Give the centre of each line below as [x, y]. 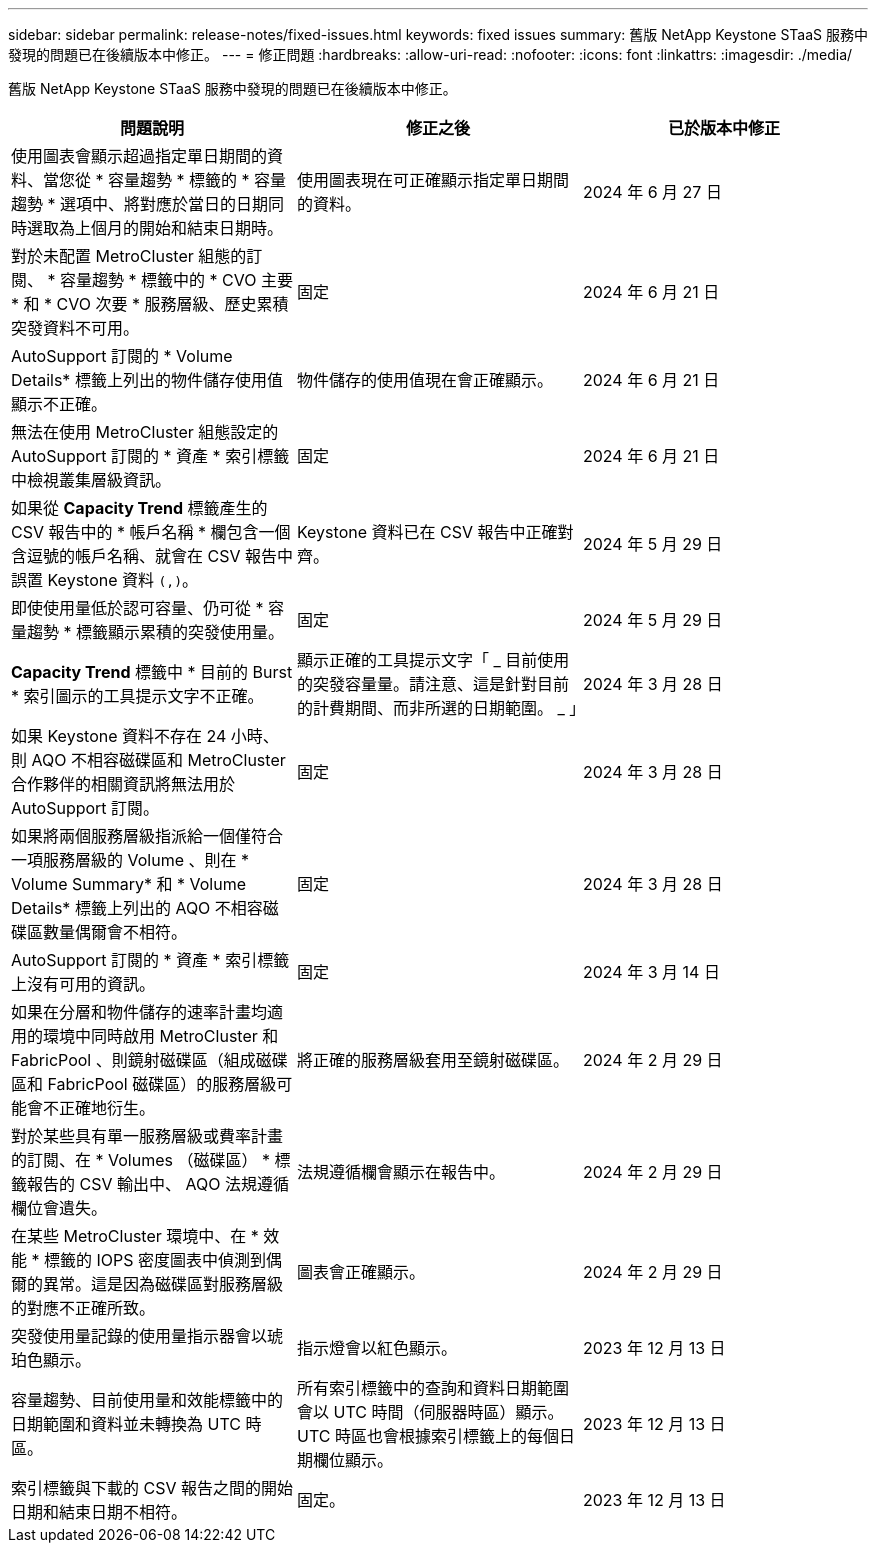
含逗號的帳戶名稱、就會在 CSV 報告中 [152, 556]
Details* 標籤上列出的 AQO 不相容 [137, 908]
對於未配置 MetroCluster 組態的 [129, 256]
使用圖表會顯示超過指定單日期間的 [139, 156]
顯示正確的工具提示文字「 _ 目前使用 [433, 660]
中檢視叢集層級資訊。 [91, 480]
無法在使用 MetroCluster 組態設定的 [145, 432]
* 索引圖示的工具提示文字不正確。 [137, 696]
